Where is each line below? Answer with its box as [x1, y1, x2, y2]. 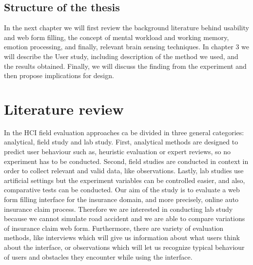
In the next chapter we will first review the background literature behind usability [4, 22, 249, 33]
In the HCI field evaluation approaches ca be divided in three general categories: [4, 127, 244, 137]
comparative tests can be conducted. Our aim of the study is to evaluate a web [4, 184, 240, 195]
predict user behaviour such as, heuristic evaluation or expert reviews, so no [4, 146, 231, 157]
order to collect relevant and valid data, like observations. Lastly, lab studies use [4, 165, 244, 176]
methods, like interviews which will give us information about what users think [4, 232, 240, 243]
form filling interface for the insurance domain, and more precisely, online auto [4, 194, 239, 204]
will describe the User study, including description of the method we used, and [4, 51, 238, 61]
